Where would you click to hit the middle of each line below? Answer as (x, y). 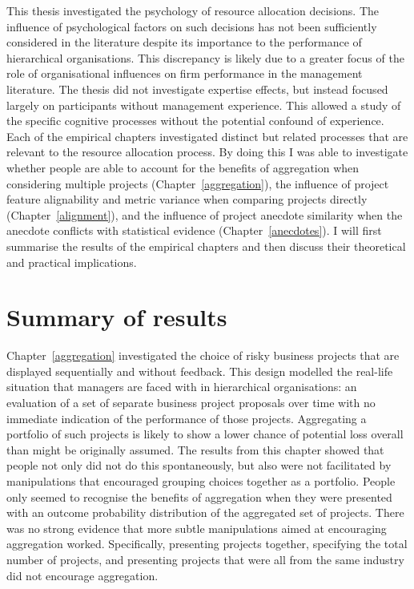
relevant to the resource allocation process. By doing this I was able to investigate (207, 152)
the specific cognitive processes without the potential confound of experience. (195, 121)
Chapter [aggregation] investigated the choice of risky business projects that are (203, 355)
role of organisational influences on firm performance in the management (185, 73)
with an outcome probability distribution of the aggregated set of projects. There (205, 512)
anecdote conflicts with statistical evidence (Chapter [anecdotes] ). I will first (194, 230)
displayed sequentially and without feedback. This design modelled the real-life (200, 371)
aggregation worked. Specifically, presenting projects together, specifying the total (207, 544)
